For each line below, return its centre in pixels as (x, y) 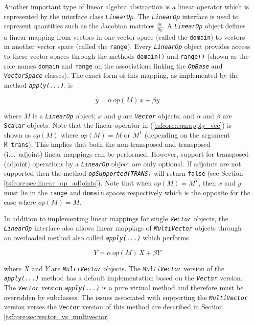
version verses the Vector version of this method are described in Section (114, 307)
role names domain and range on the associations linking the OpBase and (113, 65)
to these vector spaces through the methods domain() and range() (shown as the (126, 56)
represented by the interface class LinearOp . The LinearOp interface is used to (121, 16)
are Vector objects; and (159, 115)
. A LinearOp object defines (204, 26)
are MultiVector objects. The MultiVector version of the (138, 268)
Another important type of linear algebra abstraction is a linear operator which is (127, 6)
